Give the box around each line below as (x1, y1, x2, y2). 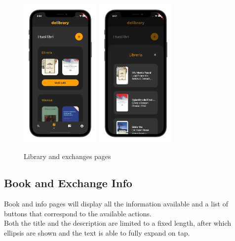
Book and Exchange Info (4, 175, 132, 191)
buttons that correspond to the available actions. (4, 208, 152, 218)
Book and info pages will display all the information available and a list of (4, 199, 228, 209)
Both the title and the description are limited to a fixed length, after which (4, 218, 232, 228)
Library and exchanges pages (24, 151, 111, 161)
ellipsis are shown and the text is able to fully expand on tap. (4, 228, 190, 238)
